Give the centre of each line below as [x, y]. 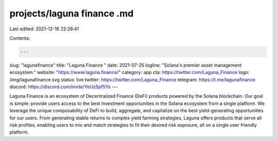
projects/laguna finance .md [72, 13]
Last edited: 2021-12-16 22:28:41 [44, 29]
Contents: [20, 38]
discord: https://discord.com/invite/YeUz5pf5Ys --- [64, 87]
